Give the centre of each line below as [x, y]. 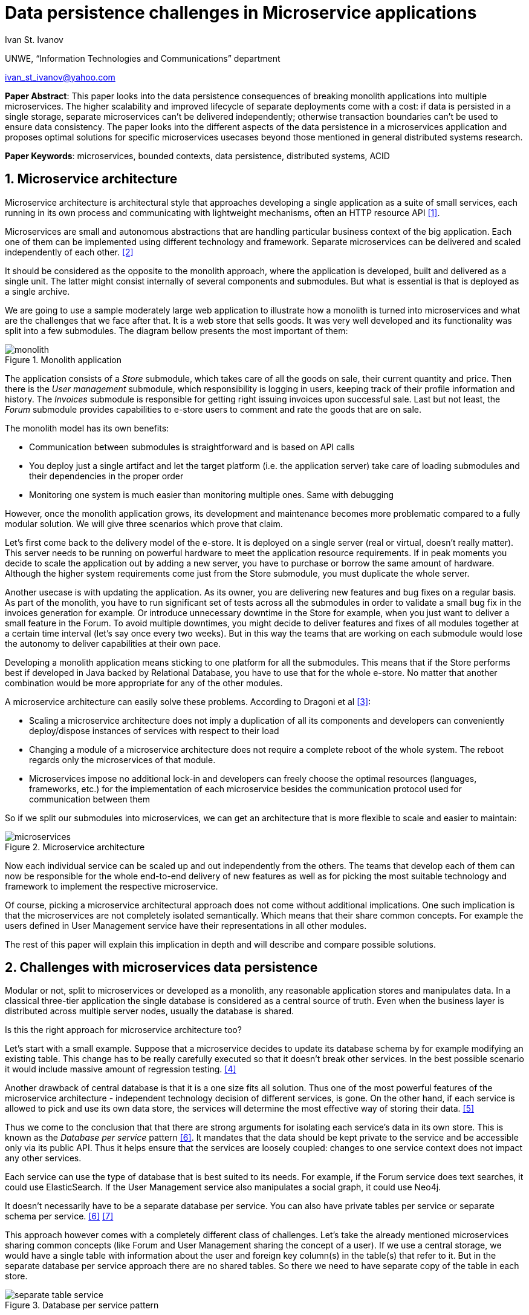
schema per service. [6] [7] [59, 1216]
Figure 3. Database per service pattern [82, 1305]
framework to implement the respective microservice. [112, 886]
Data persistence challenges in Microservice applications [241, 13]
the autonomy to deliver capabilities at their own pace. [113, 643]
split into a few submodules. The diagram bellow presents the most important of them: [177, 330]
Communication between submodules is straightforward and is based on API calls [192, 447]
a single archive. [37, 291]
